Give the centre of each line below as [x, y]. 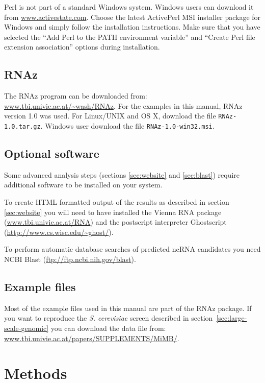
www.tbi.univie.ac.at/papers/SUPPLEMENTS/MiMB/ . [92, 338]
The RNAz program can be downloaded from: [76, 96]
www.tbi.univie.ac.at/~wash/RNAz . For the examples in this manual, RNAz [123, 105]
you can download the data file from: [108, 328]
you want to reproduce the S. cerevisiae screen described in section [109, 318]
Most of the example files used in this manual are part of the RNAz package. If [128, 308]
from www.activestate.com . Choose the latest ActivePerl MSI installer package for [132, 17]
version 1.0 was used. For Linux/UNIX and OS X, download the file [110, 116]
